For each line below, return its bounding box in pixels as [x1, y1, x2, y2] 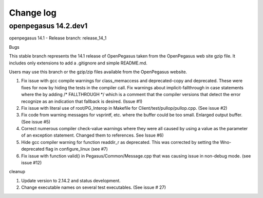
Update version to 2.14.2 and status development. [21, 178, 121, 183]
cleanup [9, 169, 25, 175]
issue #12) [21, 160, 42, 166]
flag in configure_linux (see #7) [45, 146, 108, 152]
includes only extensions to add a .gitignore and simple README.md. [9, 60, 148, 66]
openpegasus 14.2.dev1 [9, 21, 88, 30]
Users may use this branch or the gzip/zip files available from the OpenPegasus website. [9, 69, 188, 75]
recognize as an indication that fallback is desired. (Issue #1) [21, 98, 143, 104]
